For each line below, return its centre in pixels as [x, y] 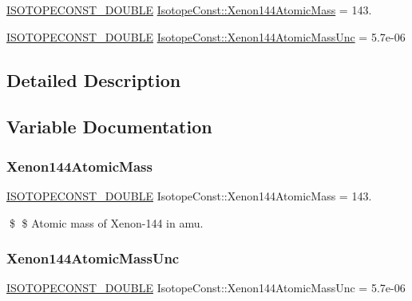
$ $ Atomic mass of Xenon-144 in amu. [106, 222]
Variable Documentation [109, 127]
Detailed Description [94, 79]
